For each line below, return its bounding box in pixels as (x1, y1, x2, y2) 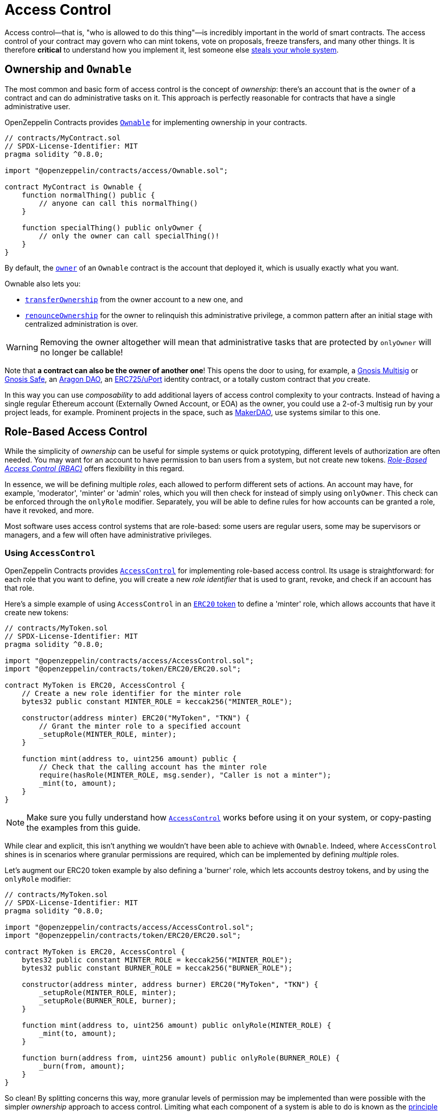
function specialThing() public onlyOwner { (21, 223, 202, 232)
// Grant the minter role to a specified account (39, 722, 241, 731)
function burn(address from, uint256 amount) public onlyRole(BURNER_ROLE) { (21, 1054, 340, 1062)
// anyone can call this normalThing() (39, 199, 198, 207)
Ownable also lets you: (5, 279, 81, 288)
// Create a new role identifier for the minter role (21, 689, 241, 698)
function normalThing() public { (21, 190, 155, 199)
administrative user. (5, 102, 70, 111)
